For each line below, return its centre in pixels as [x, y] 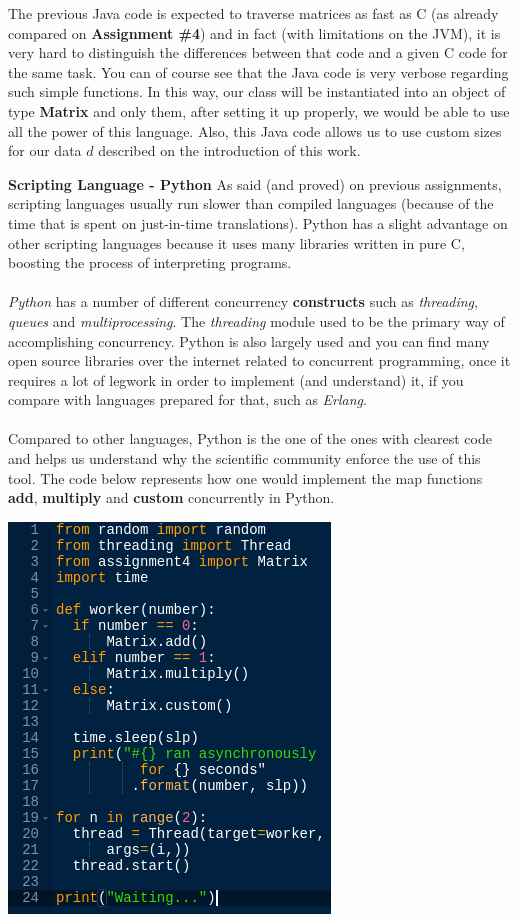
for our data [45, 150]
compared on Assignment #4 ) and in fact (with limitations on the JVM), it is [254, 32]
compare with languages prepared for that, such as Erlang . [187, 399]
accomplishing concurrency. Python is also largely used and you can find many [249, 340]
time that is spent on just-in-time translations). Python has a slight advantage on [258, 222]
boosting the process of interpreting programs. [150, 262]
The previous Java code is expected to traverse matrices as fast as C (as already [253, 13]
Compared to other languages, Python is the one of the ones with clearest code [250, 438]
